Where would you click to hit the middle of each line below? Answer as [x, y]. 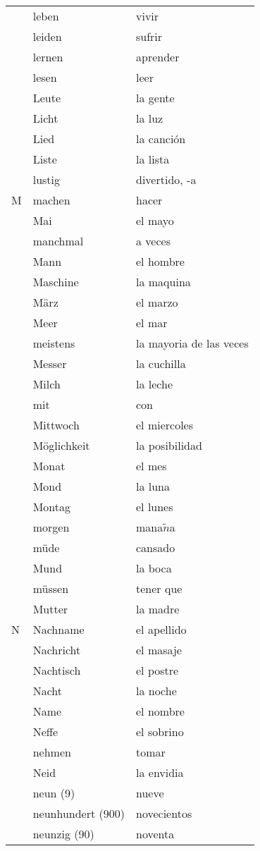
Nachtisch [57, 670]
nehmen [52, 752]
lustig [47, 179]
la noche [156, 691]
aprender [158, 57]
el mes [151, 466]
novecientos [164, 813]
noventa [155, 834]
